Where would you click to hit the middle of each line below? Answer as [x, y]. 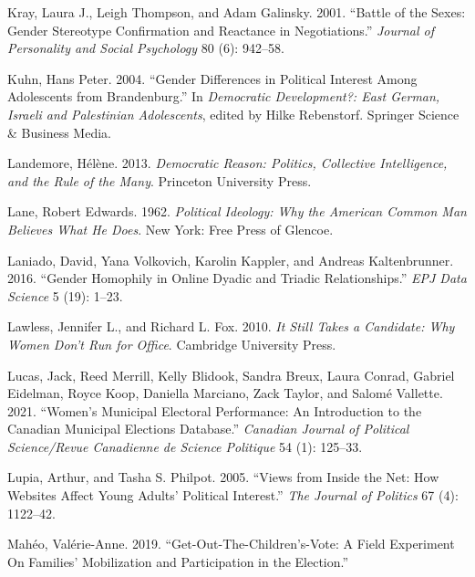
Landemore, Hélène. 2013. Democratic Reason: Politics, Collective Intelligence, [227, 163]
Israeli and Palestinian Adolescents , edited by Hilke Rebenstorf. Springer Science [233, 114]
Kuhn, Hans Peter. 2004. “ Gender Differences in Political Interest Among [212, 78]
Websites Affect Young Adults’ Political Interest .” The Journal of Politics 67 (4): [233, 495]
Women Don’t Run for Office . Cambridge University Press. [172, 344]
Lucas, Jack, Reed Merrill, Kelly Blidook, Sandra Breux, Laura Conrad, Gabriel [231, 375]
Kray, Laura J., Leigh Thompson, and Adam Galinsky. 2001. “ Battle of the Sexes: [237, 12]
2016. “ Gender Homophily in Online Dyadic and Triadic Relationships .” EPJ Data [237, 278]
